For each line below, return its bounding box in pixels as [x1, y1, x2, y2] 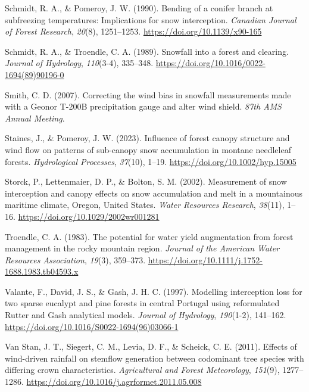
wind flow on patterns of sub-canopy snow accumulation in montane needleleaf [5, 143, 291, 155]
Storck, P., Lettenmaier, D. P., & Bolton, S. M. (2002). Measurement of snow [5, 175, 287, 188]
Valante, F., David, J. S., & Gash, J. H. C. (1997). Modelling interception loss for [5, 285, 302, 297]
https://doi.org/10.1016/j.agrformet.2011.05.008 [26, 375, 202, 388]
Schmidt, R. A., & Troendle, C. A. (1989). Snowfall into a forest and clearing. [5, 45, 289, 57]
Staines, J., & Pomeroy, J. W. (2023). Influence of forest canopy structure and [5, 132, 290, 144]
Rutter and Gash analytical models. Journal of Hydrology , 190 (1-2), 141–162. [5, 309, 286, 321]
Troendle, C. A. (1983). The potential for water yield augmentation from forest [5, 230, 294, 242]
